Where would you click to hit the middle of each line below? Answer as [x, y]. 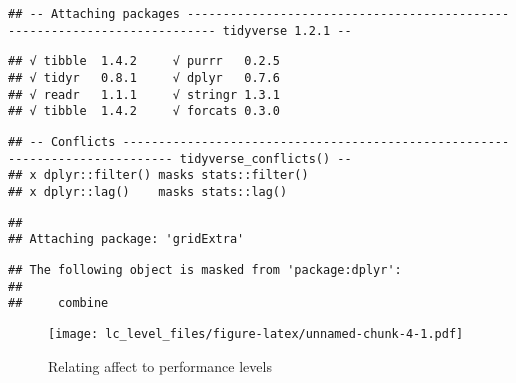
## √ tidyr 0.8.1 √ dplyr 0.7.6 [144, 77]
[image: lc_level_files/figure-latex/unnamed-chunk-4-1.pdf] [256, 333]
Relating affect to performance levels [160, 365]
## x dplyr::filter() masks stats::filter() [158, 175]
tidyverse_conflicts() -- [265, 158]
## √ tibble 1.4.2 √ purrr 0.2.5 [144, 61]
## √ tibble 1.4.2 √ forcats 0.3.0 [144, 111]
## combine [58, 303]
